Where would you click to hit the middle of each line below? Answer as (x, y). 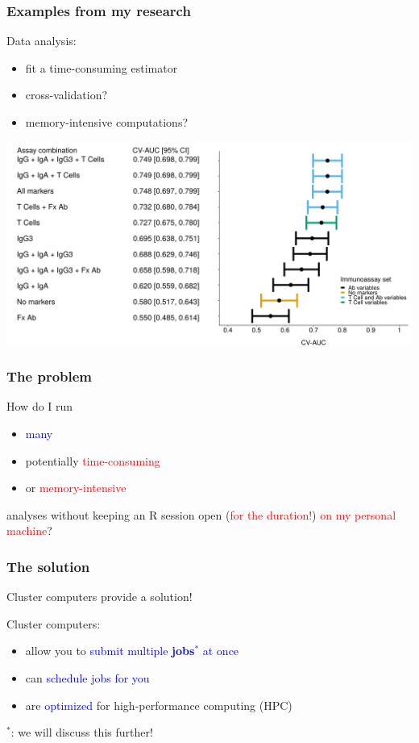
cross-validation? (66, 95)
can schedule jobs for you (87, 677)
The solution (48, 566)
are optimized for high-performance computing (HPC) (159, 705)
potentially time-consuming (93, 460)
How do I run (40, 406)
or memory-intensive (76, 488)
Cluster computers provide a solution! (100, 597)
